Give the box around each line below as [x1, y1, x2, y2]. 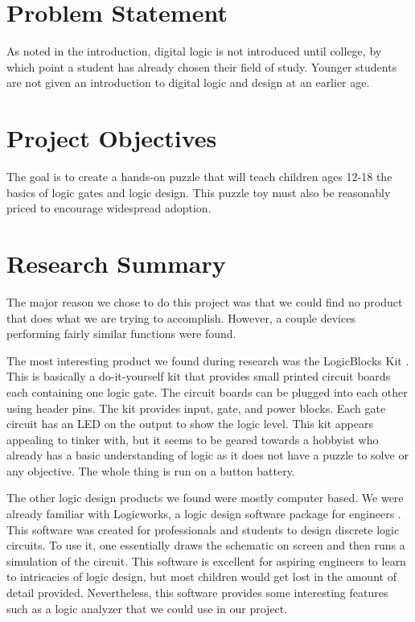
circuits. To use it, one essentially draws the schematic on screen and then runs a [6, 537, 405, 554]
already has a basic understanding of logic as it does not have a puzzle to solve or [6, 447, 409, 463]
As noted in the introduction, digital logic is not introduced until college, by [6, 43, 382, 60]
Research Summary [6, 247, 226, 279]
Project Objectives [6, 122, 217, 154]
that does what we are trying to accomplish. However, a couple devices [6, 309, 355, 326]
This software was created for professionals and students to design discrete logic [6, 521, 400, 538]
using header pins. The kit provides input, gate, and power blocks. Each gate [6, 399, 386, 416]
